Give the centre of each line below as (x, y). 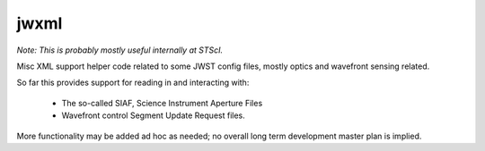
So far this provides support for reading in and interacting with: (133, 83)
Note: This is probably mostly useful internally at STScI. (120, 50)
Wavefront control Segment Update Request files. (154, 115)
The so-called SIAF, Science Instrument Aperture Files (162, 103)
